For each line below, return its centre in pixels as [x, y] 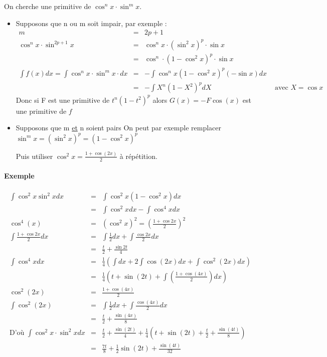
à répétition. [138, 156]
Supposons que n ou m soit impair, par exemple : [91, 23]
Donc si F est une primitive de [63, 100]
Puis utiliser [34, 156]
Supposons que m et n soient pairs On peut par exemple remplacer [118, 128]
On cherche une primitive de [48, 6]
